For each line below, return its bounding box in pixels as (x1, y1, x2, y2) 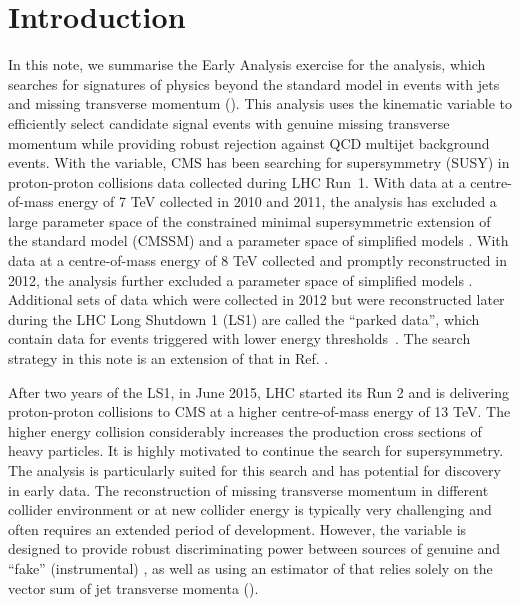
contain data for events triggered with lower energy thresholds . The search (8, 328, 471, 349)
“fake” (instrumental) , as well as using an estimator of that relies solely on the (8, 557, 493, 578)
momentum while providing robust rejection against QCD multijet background (8, 132, 490, 153)
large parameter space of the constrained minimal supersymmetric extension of (8, 210, 491, 231)
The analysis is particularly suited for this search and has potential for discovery (8, 460, 501, 480)
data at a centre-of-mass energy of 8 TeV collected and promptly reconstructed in (8, 250, 507, 271)
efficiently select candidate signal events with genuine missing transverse (8, 112, 450, 133)
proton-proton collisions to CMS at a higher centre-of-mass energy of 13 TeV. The (8, 401, 511, 422)
